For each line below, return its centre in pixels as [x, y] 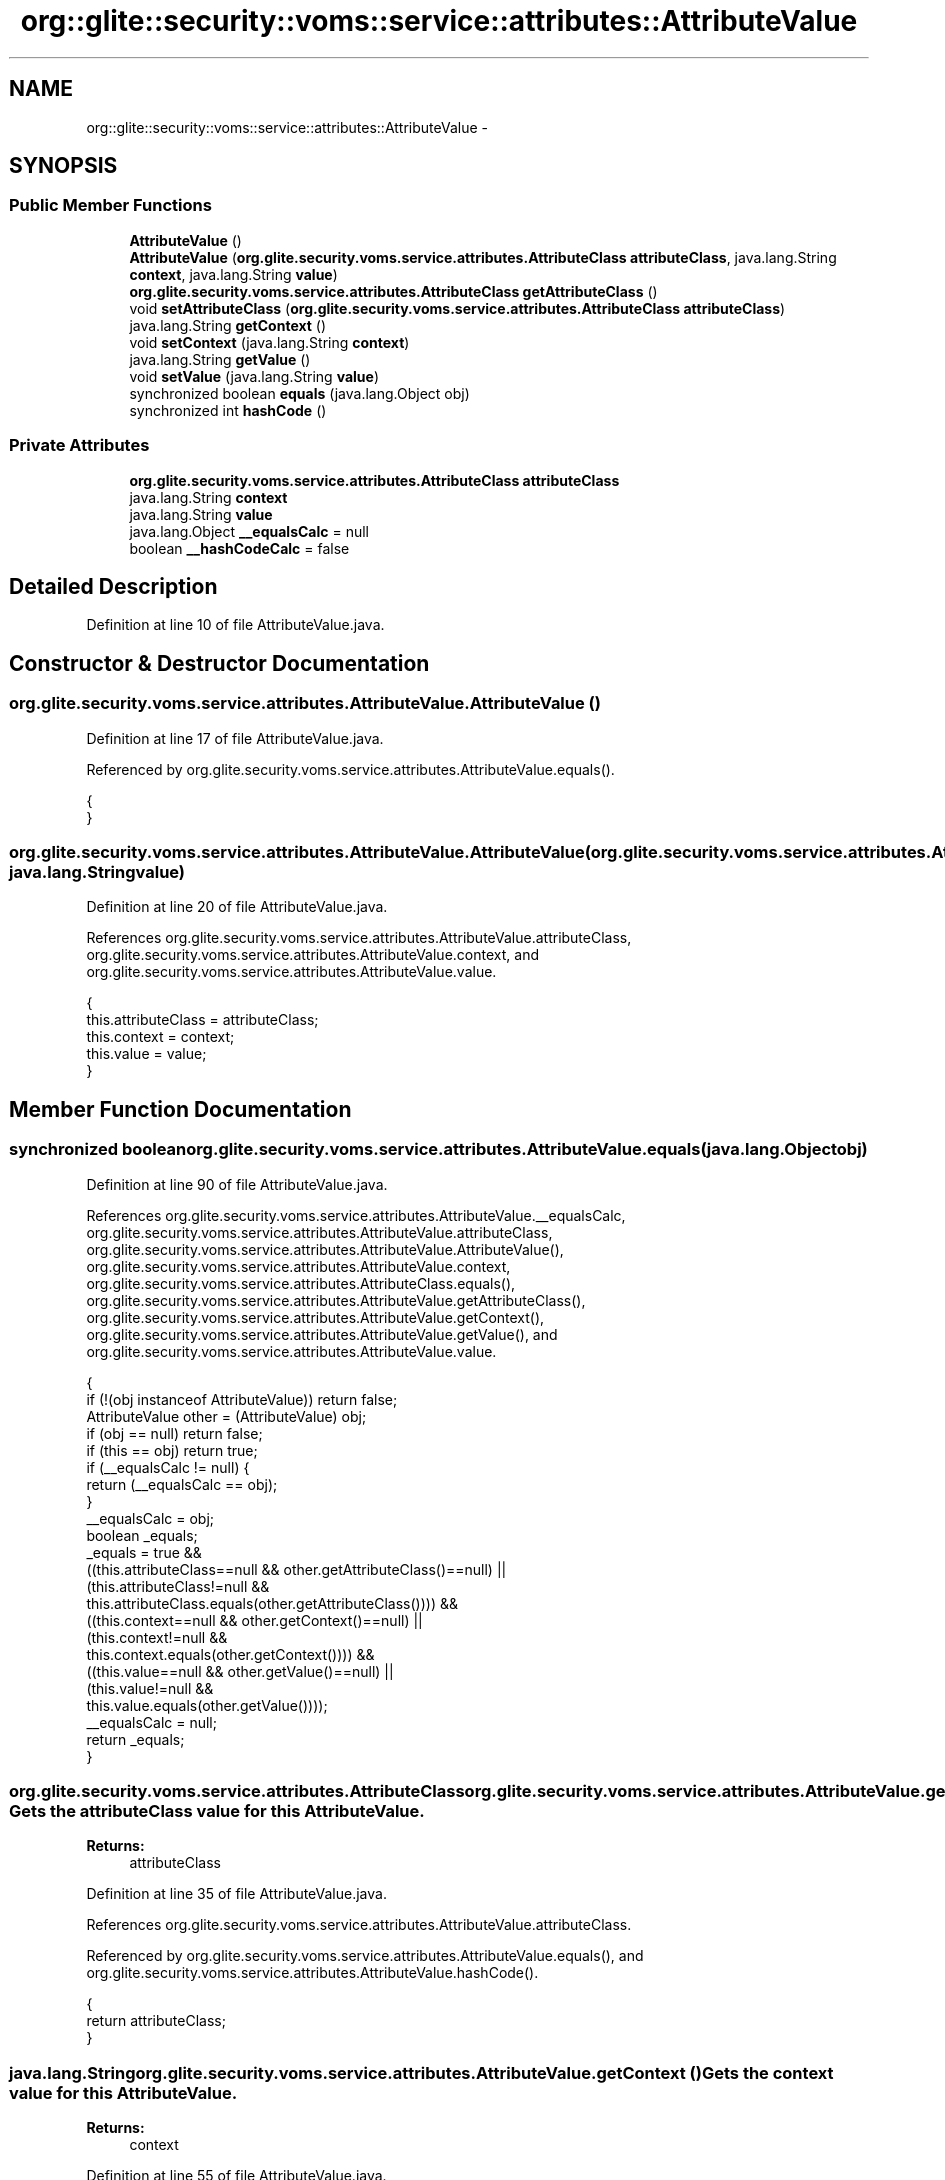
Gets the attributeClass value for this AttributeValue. [217, 1810]
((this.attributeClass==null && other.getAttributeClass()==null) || [296, 1569]
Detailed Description [113, 586]
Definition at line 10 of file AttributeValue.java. [235, 625]
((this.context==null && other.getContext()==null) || [254, 1620]
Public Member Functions [110, 205]
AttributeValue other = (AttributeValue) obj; [226, 1416]
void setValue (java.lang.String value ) [254, 376]
